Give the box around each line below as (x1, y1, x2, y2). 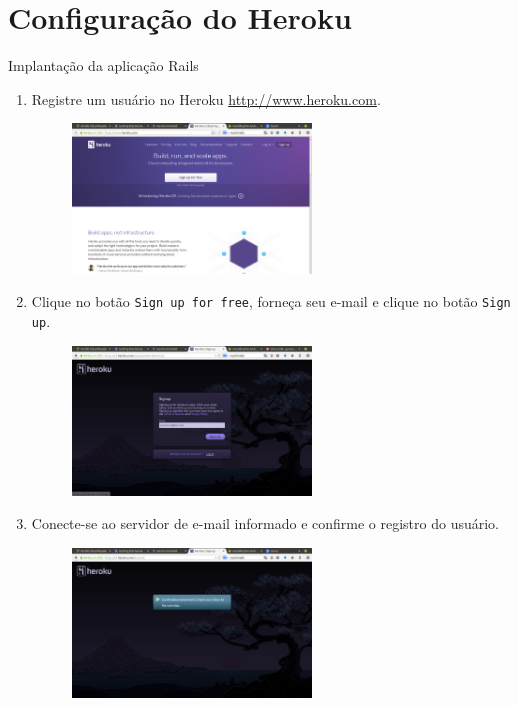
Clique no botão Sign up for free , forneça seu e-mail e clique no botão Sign (31, 291, 511, 312)
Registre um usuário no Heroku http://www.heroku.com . (31, 88, 381, 109)
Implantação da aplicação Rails (8, 55, 199, 76)
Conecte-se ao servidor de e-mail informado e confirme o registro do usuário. (31, 513, 500, 534)
